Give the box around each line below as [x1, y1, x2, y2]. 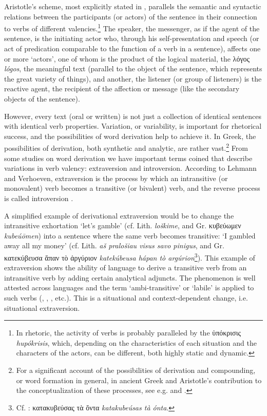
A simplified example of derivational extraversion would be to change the [4, 210, 234, 221]
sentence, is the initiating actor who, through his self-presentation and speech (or [4, 33, 259, 44]
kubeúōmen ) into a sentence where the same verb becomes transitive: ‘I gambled [4, 230, 256, 241]
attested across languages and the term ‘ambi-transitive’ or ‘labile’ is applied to [4, 282, 254, 293]
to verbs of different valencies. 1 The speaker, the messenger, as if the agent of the [4, 22, 260, 33]
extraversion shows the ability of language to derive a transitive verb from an [4, 262, 247, 273]
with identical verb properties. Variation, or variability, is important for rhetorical [4, 121, 262, 131]
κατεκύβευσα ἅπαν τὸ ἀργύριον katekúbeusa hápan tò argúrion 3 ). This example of [4, 250, 255, 263]
